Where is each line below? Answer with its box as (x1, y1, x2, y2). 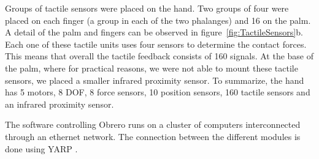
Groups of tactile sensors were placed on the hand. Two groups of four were (5, 2, 289, 14)
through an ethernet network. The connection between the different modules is (5, 130, 301, 142)
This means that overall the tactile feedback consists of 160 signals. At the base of (5, 50, 314, 62)
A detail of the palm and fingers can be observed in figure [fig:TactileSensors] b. (5, 26, 303, 39)
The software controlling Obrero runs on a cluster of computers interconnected (5, 118, 301, 131)
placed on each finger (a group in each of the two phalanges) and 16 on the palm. (5, 13, 311, 26)
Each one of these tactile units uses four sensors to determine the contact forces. (5, 37, 307, 50)
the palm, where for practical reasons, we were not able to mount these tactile (5, 61, 298, 74)
